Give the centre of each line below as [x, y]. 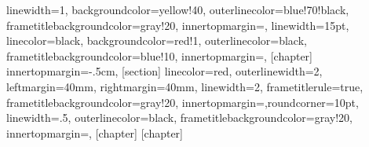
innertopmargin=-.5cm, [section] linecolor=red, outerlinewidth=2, [164, 71]
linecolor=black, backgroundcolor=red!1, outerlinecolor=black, [157, 40]
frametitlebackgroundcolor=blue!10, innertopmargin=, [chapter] [159, 55]
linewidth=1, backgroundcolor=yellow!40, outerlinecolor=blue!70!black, [178, 9]
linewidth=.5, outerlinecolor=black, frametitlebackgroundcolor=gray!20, [179, 118]
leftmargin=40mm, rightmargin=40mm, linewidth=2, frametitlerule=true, [185, 86]
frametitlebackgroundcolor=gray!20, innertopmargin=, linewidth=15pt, [178, 25]
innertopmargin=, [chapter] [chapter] [95, 132]
